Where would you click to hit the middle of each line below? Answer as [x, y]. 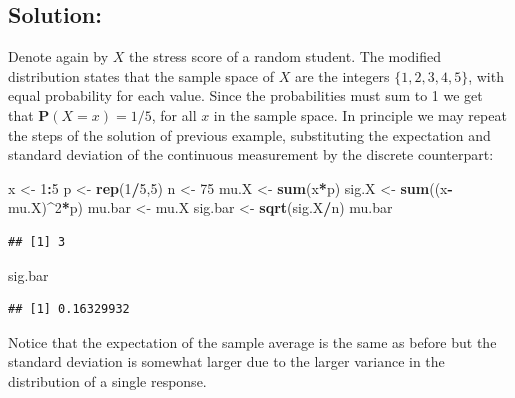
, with [486, 75]
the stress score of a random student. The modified [285, 56]
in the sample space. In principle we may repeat [360, 114]
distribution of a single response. [107, 380]
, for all [174, 114]
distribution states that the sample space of [141, 75]
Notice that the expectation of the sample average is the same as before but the [252, 341]
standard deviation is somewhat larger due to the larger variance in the [226, 361]
